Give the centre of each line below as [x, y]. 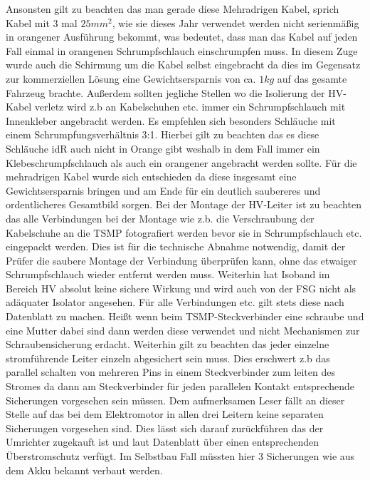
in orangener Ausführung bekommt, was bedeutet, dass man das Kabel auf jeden [182, 37]
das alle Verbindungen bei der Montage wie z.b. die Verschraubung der [160, 218]
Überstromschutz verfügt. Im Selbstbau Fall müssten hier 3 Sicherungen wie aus [180, 456]
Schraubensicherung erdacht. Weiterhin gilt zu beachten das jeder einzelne [168, 344]
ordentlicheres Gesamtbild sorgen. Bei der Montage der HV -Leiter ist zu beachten [184, 204]
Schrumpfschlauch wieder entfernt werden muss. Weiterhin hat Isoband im [168, 274]
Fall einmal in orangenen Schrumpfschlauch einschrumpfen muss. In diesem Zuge [182, 50]
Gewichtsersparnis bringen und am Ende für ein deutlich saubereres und [163, 190]
